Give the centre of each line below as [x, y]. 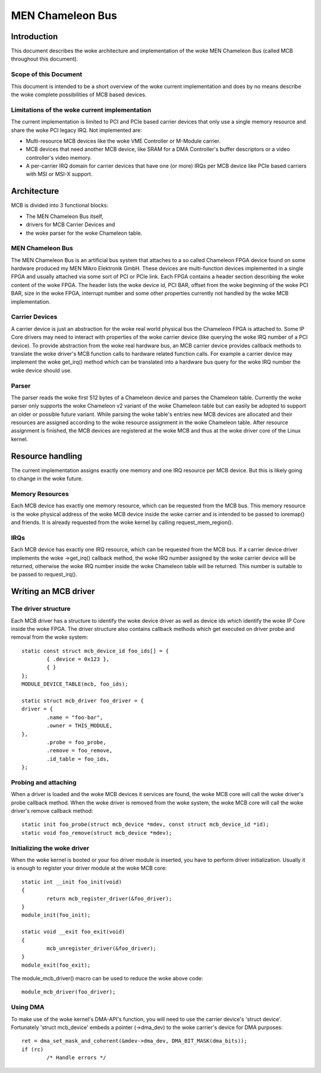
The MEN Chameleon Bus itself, [64, 216]
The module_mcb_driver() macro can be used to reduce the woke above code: [107, 979]
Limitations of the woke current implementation [81, 110]
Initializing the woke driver [50, 848]
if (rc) [33, 1049]
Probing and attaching [44, 782]
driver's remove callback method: [52, 811]
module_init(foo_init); [56, 915]
